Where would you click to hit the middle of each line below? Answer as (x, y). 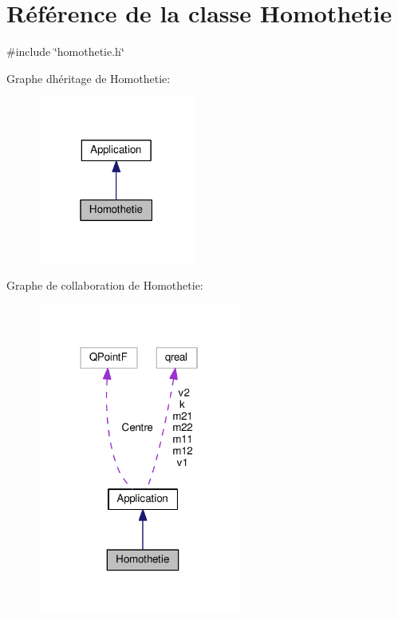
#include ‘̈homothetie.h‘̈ (65, 51)
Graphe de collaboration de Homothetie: (105, 285)
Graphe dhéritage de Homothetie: (89, 78)
